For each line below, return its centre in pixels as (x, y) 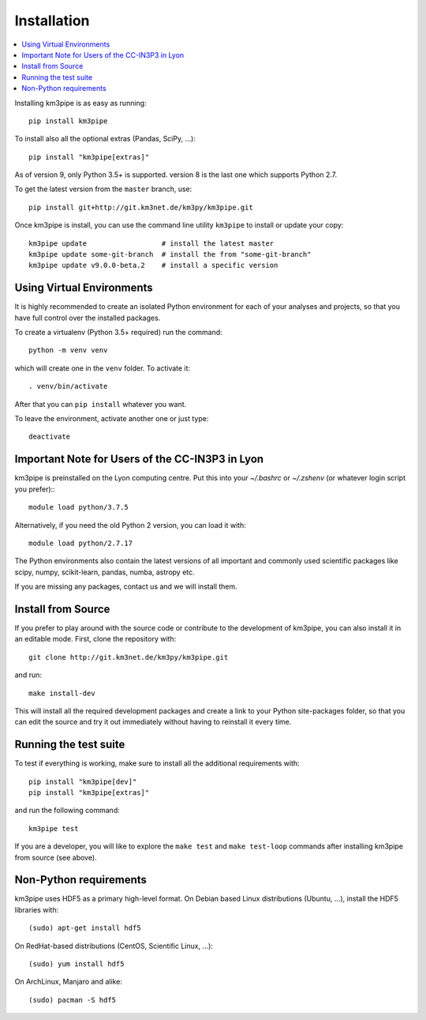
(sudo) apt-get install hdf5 (85, 928)
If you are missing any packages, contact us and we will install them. (126, 587)
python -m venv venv (68, 350)
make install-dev (62, 693)
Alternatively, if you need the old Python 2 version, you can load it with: (130, 525)
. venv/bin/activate (68, 386)
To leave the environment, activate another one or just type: (112, 419)
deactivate (50, 437)
